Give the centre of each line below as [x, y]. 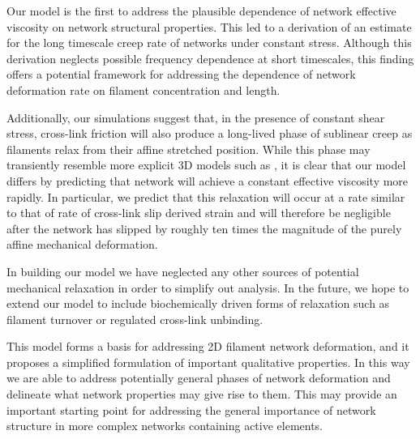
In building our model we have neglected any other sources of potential [183, 271]
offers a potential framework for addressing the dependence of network [181, 74]
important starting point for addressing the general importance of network [191, 409]
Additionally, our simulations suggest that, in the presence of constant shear [196, 117]
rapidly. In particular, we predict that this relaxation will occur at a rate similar [206, 196]
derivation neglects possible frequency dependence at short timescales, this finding [210, 58]
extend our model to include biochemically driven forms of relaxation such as [198, 303]
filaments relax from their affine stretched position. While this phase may [189, 149]
